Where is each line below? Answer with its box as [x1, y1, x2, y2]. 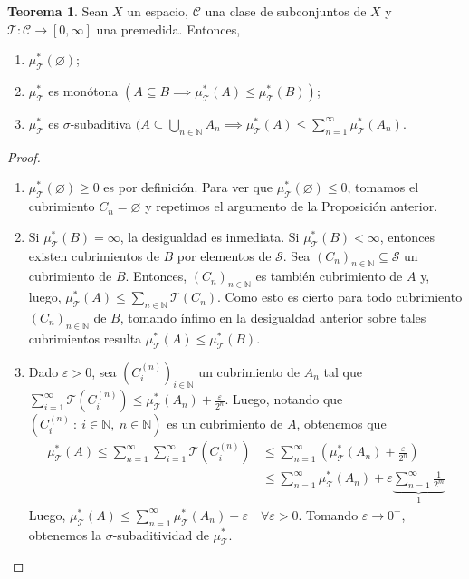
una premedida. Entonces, [96, 19, 241, 38]
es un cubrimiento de [167, 414, 283, 433]
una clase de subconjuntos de [205, 2, 367, 20]
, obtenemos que [296, 414, 387, 433]
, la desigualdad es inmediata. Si [120, 227, 300, 246]
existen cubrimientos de [28, 246, 159, 265]
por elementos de [177, 246, 272, 265]
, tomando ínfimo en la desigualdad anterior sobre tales [120, 307, 426, 326]
